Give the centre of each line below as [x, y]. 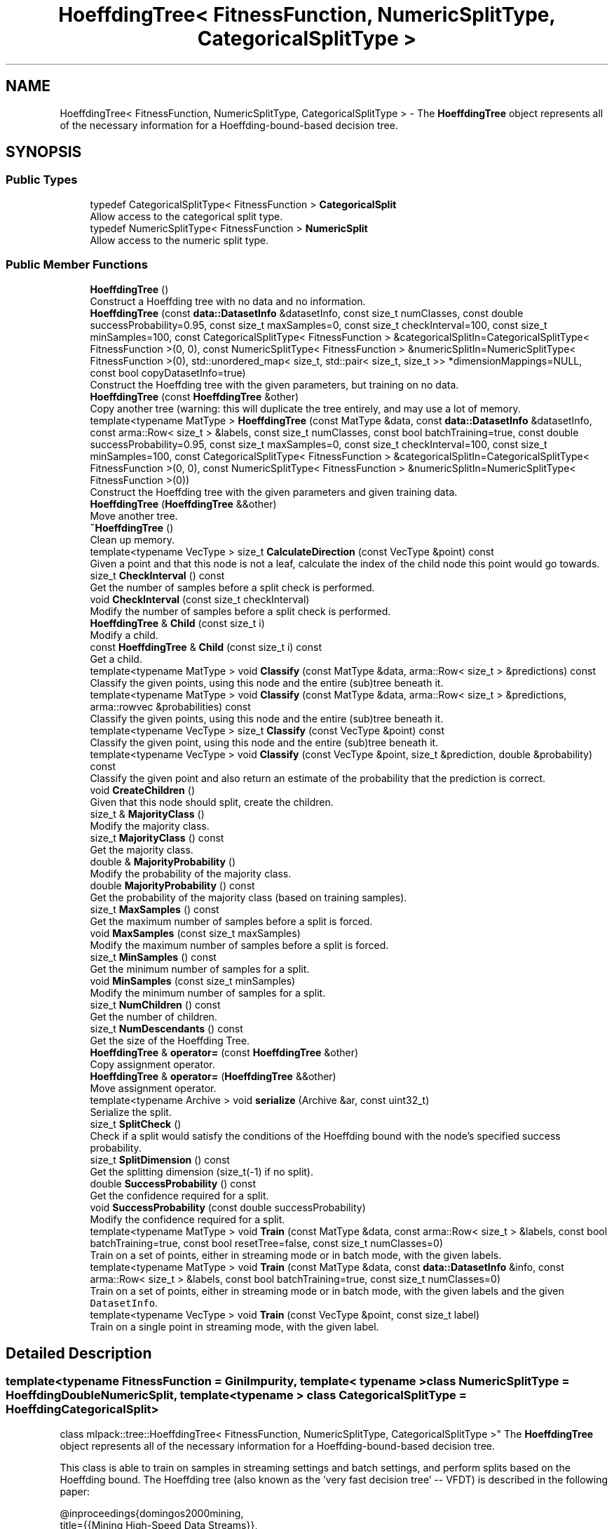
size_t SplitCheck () [136, 1124]
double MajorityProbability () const [172, 885]
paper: [75, 1491]
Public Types [42, 180]
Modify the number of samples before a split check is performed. [240, 611]
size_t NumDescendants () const [166, 1028]
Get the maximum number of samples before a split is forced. [231, 921]
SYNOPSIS [44, 152]
